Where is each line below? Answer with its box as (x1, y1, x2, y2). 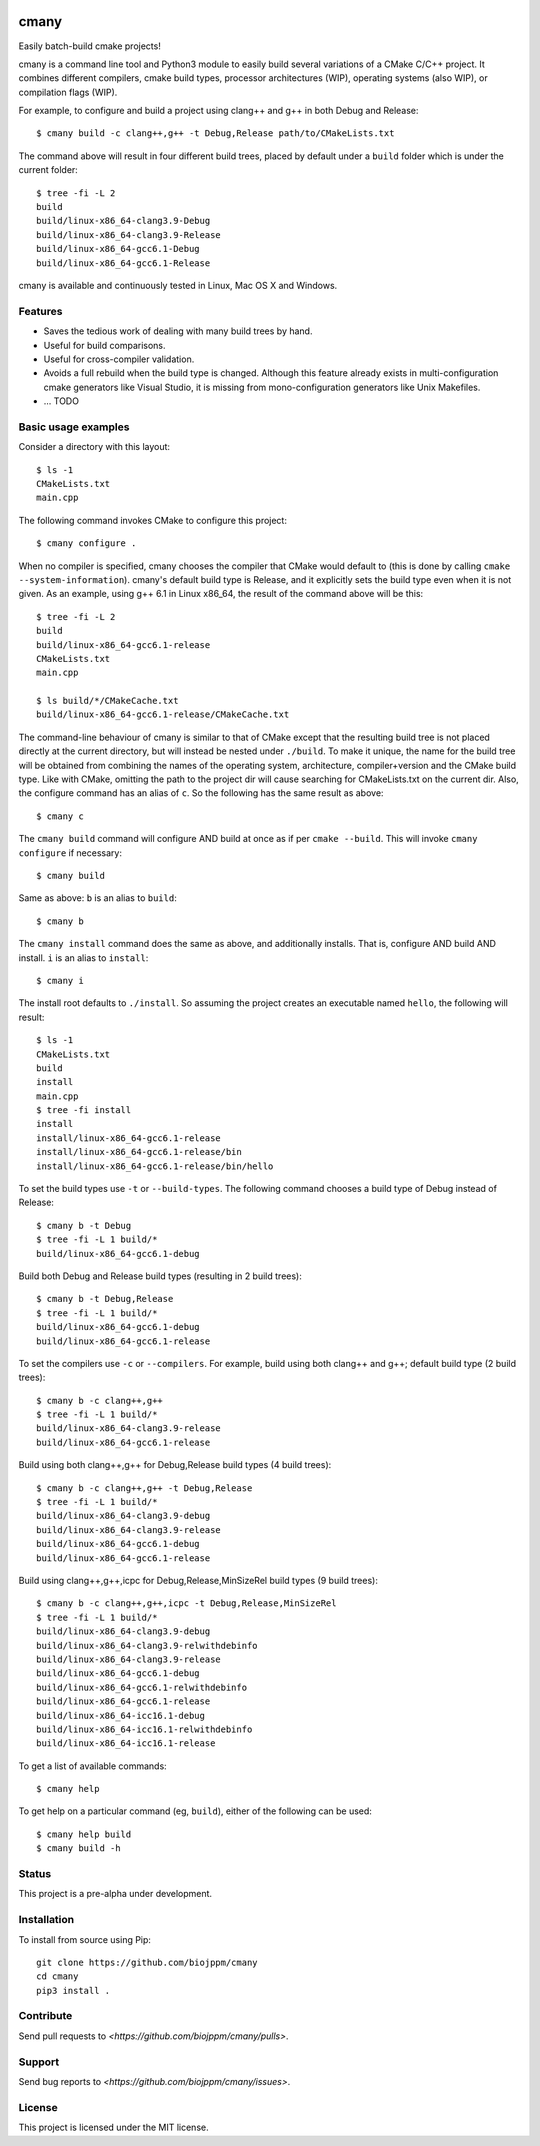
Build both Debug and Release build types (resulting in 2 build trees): (18, 1270, 302, 1282)
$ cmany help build (36, 1828, 132, 1840)
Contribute (18, 2009, 73, 2023)
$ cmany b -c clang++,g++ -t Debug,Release (36, 1482, 253, 1494)
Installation (18, 1913, 75, 1927)
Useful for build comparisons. (43, 339, 166, 351)
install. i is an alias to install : (18, 951, 149, 964)
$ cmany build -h (36, 1843, 121, 1854)
